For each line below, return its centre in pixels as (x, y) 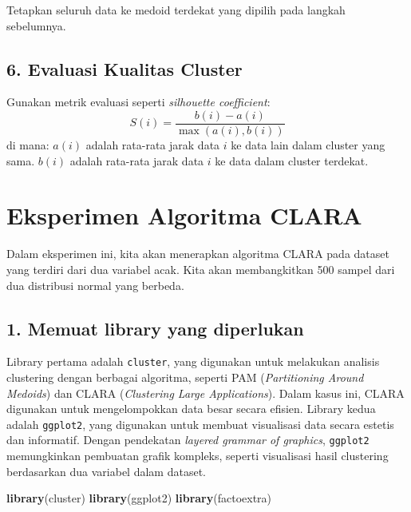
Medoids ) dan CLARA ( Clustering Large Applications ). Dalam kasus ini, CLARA (205, 393)
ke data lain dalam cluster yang (308, 145)
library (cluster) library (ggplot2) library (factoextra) (139, 498)
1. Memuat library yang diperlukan (155, 328)
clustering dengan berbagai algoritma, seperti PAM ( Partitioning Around (185, 377)
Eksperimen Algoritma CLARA (184, 215)
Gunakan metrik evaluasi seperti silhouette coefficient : (138, 102)
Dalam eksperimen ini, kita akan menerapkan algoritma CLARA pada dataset (198, 254)
